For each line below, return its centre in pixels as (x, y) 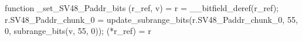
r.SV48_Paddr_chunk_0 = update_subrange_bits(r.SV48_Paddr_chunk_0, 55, (151, 19)
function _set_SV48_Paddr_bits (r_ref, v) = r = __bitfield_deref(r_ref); (142, 8)
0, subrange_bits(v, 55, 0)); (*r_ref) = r (78, 31)
